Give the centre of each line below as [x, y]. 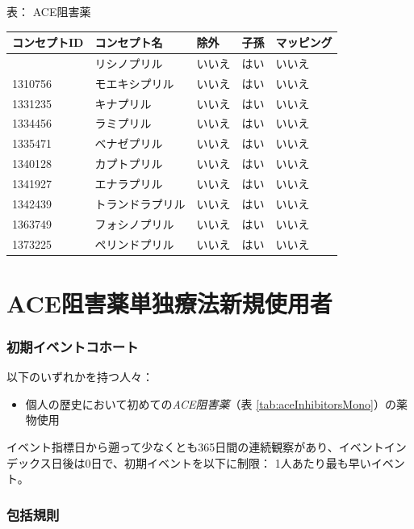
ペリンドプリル [134, 244]
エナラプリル [129, 183]
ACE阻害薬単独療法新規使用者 [169, 302]
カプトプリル [129, 164]
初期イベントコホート [73, 346]
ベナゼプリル [129, 143]
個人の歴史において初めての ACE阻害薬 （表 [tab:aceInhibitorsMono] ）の [211, 403]
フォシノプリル [134, 223]
